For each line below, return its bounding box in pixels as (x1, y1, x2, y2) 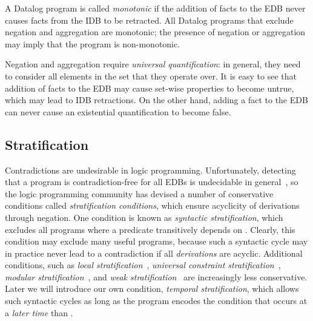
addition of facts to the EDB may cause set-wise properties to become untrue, (5, 81, 294, 94)
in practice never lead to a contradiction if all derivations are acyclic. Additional (5, 246, 303, 259)
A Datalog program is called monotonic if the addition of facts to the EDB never (5, 2, 306, 14)
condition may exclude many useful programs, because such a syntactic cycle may (5, 235, 308, 248)
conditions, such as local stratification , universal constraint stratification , (5, 258, 281, 271)
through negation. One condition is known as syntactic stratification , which (5, 211, 283, 223)
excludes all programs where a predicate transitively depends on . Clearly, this (5, 223, 295, 235)
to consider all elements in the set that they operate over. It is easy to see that (5, 69, 297, 82)
